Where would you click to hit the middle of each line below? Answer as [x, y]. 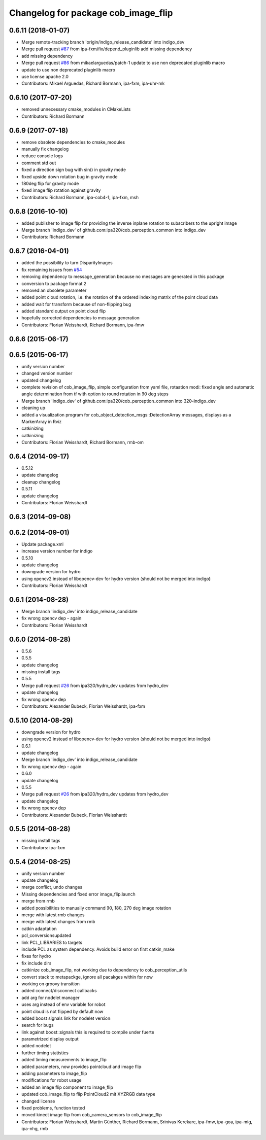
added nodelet [36, 1046]
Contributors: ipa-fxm [44, 847]
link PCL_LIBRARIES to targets [52, 942]
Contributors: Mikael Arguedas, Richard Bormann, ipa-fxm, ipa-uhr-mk [93, 83]
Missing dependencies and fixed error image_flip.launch [78, 894]
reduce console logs [42, 156]
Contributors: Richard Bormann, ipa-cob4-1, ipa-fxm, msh [80, 197]
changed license [38, 1101]
